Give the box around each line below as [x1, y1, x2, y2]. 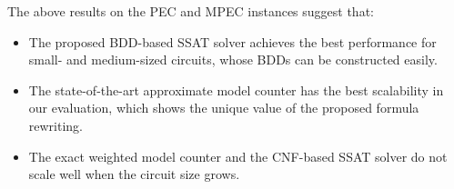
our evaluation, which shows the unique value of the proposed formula [28, 98, 419, 117]
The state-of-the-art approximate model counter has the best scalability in [28, 80, 444, 99]
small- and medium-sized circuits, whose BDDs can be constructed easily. [28, 50, 438, 69]
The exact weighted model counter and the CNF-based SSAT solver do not [28, 146, 448, 165]
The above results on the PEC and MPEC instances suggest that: [7, 2, 374, 20]
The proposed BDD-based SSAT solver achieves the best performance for [28, 32, 437, 51]
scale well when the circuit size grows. [28, 164, 240, 184]
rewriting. [28, 115, 84, 134]
